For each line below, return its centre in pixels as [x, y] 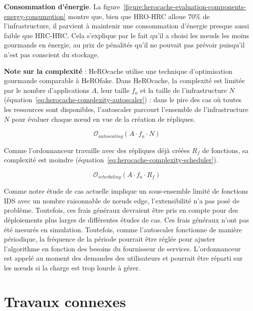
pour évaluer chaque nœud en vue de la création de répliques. [103, 119]
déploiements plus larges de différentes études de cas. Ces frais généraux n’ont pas [126, 220]
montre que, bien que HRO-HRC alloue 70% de [139, 16]
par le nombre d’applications [47, 90]
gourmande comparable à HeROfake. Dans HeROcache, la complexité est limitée [125, 80]
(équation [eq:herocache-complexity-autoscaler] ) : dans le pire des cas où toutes [123, 100]
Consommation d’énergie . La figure [62, 6]
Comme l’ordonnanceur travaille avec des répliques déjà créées [97, 150]
